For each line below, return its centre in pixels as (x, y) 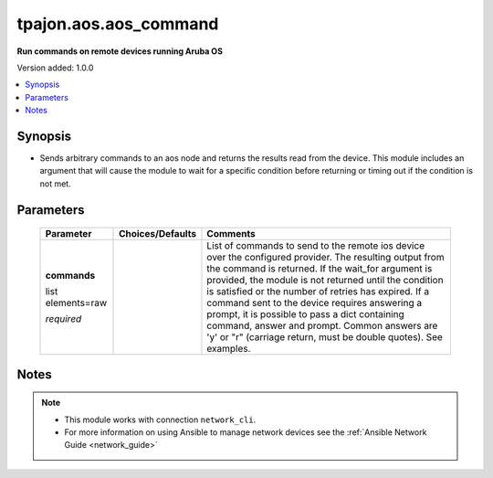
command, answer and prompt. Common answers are (322, 326)
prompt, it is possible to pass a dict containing (306, 314)
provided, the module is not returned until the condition (325, 281)
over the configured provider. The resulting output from (325, 258)
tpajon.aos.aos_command (118, 24)
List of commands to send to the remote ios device (315, 246)
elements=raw (76, 303)
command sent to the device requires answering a (315, 303)
